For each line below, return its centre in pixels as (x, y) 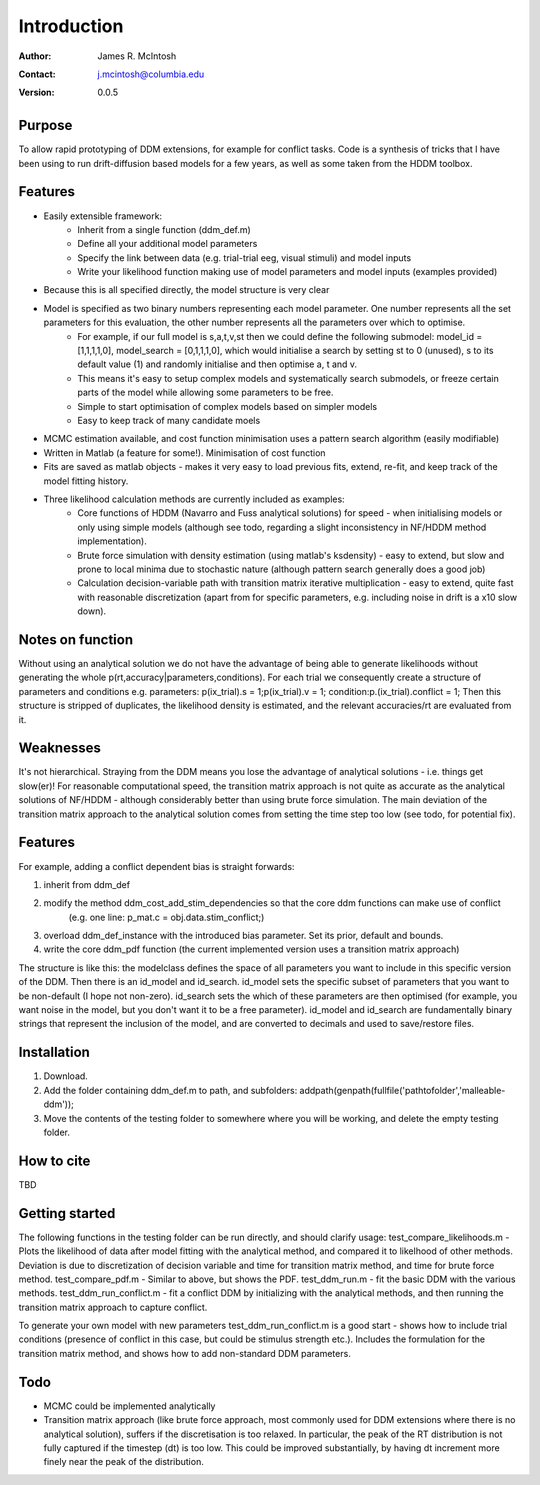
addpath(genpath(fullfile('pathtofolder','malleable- (402, 1090)
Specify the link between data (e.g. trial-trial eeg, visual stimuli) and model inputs (244, 257)
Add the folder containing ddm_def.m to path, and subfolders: (170, 1090)
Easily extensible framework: (103, 216)
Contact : (37, 74)
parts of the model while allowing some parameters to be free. (205, 392)
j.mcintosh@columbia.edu (151, 74)
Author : (35, 56)
